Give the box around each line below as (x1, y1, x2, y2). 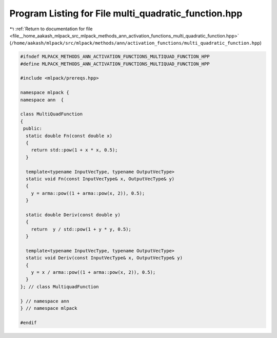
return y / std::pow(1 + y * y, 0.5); (31, 226, 132, 232)
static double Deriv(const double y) (26, 212, 121, 218)
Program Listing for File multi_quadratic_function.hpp (9, 8, 243, 19)
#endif (20, 320, 37, 326)
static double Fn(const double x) (26, 133, 113, 139)
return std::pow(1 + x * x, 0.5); (31, 147, 118, 153)
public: (23, 126, 43, 132)
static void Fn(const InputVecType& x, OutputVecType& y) (26, 176, 175, 182)
